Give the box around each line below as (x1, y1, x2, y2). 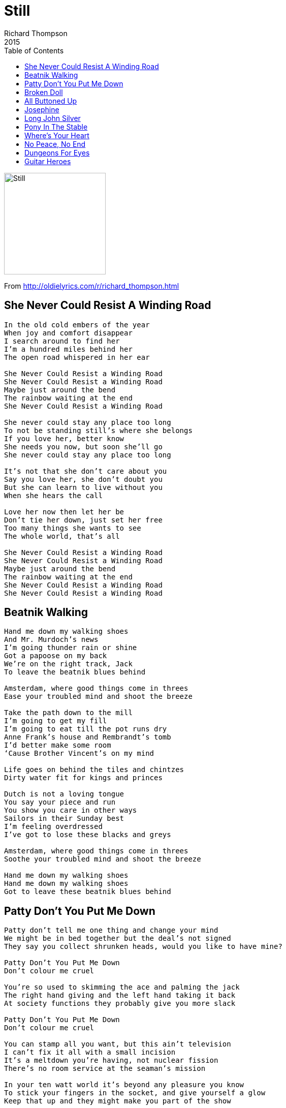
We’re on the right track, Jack (4, 660, 133, 668)
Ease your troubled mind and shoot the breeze (4, 692, 193, 701)
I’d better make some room (4, 741, 111, 750)
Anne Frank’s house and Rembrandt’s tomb (4, 733, 171, 742)
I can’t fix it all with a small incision (4, 1048, 176, 1057)
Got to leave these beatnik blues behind (4, 887, 171, 896)
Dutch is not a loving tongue (4, 790, 124, 798)
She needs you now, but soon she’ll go (4, 442, 163, 451)
